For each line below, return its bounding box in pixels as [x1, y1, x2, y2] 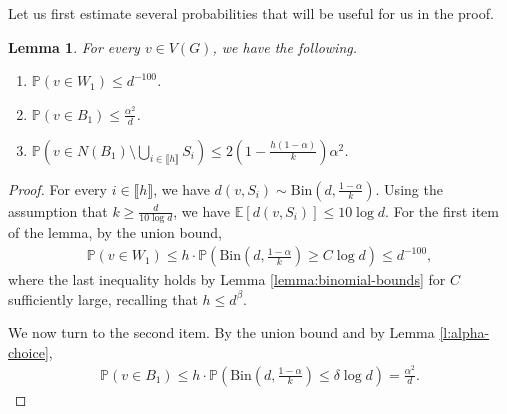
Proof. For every [8, 178, 107, 199]
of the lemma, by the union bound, [8, 222, 222, 243]
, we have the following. [212, 36, 358, 57]
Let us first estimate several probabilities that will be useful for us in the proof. [8, 3, 494, 23]
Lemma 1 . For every [8, 36, 140, 57]
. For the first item [385, 200, 499, 221]
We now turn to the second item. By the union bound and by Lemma [8, 322, 435, 343]
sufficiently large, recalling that [8, 288, 198, 309]
